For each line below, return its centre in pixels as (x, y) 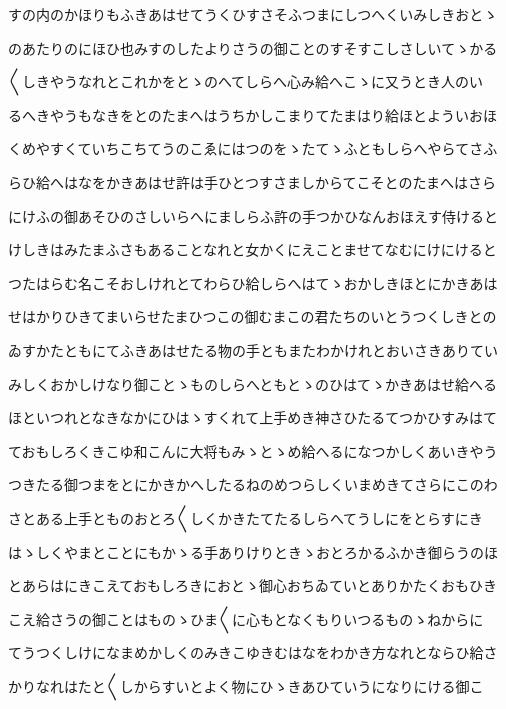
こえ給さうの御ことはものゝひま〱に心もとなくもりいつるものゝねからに (246, 618)
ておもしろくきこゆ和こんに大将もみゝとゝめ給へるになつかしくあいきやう (253, 450)
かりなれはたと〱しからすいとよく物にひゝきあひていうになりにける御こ (246, 685)
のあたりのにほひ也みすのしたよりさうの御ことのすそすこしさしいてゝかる (253, 47)
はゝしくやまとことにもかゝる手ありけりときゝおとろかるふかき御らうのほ (253, 551)
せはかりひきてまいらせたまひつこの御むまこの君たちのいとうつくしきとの (252, 316)
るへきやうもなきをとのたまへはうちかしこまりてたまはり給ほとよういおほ (253, 114)
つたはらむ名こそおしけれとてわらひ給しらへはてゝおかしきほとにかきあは (253, 282)
